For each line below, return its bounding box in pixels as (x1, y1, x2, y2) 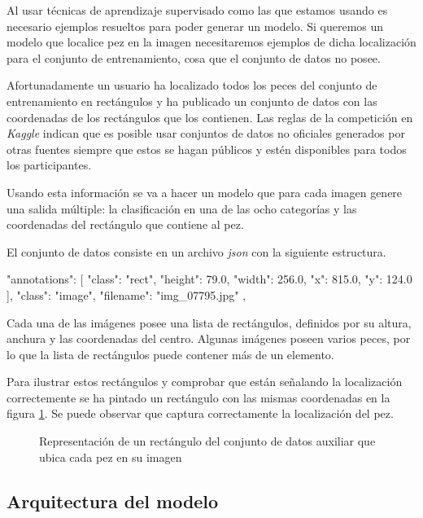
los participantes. (7, 156, 92, 173)
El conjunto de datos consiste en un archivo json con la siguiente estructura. (7, 243, 386, 260)
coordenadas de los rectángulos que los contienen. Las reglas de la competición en (7, 108, 413, 125)
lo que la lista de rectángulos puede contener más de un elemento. (7, 345, 334, 362)
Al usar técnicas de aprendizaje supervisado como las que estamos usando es (7, 2, 388, 18)
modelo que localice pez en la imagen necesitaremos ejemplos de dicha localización (7, 33, 416, 50)
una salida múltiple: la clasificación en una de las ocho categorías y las (7, 200, 357, 217)
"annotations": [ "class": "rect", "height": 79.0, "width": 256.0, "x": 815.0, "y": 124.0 (7, 270, 412, 288)
